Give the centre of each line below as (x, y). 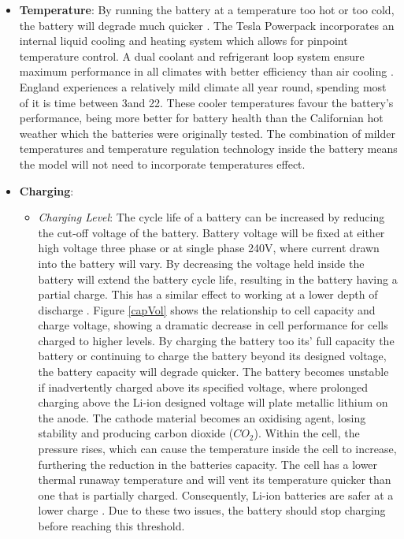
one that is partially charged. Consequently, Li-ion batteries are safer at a (216, 494)
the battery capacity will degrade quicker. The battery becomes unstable (213, 372)
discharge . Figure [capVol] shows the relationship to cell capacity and (207, 309)
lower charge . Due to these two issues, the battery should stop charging (212, 510)
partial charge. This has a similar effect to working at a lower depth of (208, 294)
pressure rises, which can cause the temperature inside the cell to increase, (217, 449)
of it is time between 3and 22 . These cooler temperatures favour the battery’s (206, 102)
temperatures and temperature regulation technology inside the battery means (208, 149)
